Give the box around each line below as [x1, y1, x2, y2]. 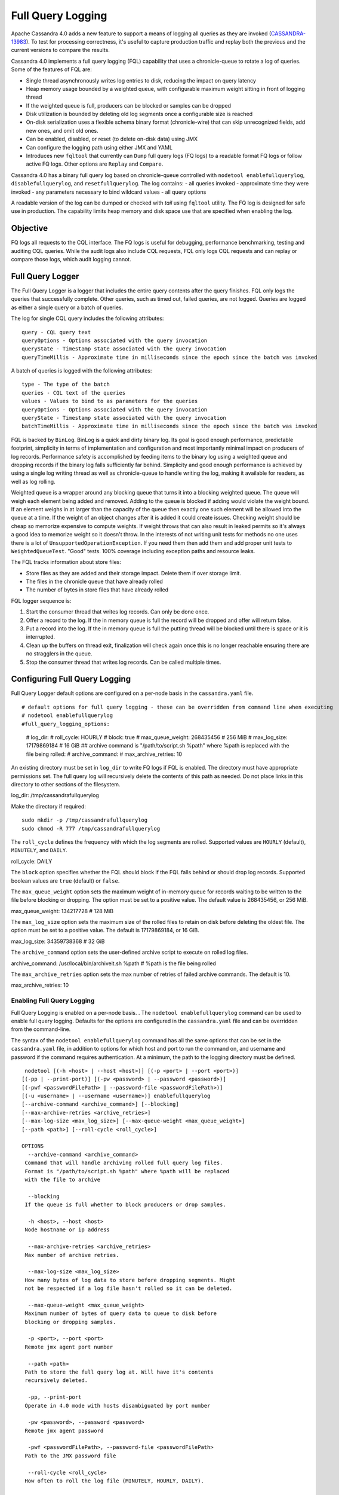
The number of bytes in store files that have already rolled [26, 586, 169, 593]
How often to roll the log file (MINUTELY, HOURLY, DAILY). [24, 1478, 204, 1484]
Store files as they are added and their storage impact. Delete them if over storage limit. [26, 569, 242, 576]
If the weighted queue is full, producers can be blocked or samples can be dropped [26, 102, 232, 109]
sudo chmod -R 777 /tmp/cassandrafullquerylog [21, 825, 161, 832]
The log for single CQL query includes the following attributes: [11, 315, 164, 322]
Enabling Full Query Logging [11, 996, 95, 1005]
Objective [11, 223, 48, 233]
